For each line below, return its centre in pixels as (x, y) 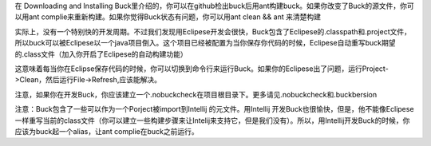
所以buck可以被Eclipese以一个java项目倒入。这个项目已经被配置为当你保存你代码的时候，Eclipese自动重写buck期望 (205, 43)
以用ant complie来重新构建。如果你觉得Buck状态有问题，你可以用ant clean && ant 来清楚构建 (168, 17)
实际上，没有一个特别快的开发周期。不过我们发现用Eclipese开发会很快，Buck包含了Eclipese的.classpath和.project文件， (213, 31)
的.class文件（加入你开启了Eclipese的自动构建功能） (101, 54)
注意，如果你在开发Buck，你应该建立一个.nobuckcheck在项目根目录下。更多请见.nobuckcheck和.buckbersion (196, 94)
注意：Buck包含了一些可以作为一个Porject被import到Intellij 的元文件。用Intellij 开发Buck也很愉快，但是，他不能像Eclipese (214, 109)
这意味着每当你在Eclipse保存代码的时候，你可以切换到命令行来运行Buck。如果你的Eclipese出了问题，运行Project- (202, 69)
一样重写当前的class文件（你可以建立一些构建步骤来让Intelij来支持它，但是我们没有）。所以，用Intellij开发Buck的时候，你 (212, 120)
